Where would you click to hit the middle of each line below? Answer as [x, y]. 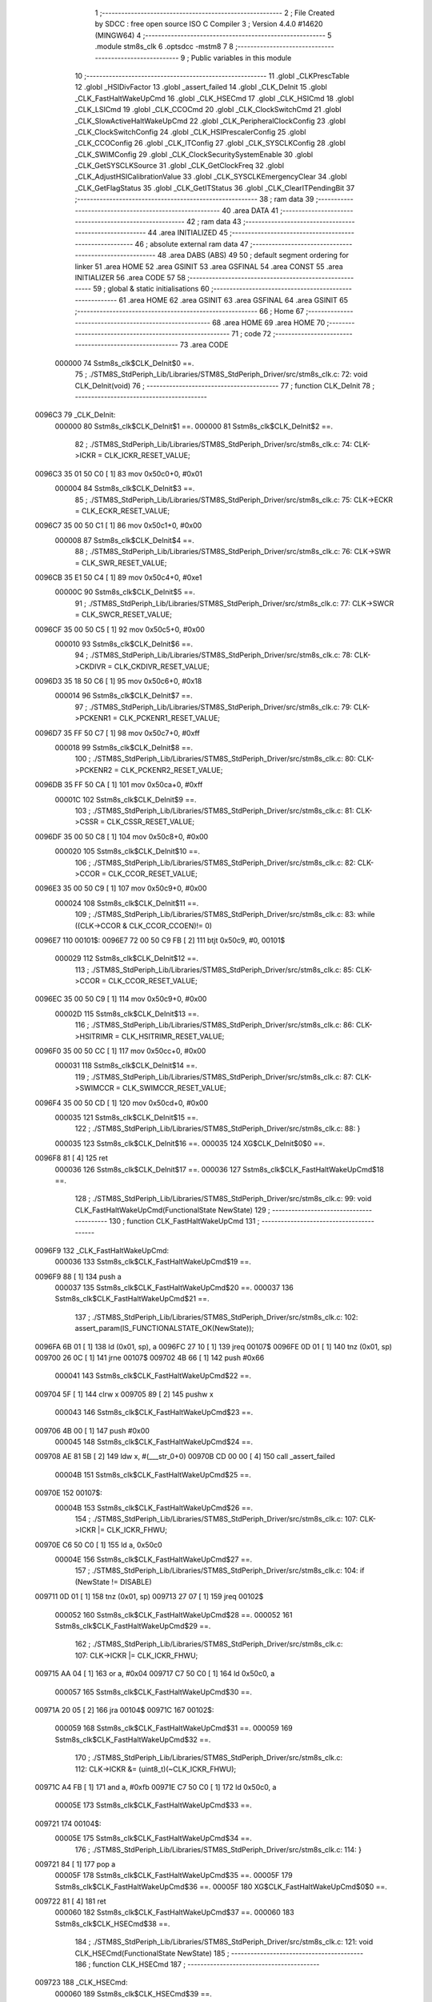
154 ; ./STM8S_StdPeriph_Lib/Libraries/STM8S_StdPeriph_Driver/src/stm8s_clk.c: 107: [216, 1518]
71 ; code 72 [252, 333]
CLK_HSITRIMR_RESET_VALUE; [173, 1036]
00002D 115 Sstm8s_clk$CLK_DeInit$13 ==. [127, 1014]
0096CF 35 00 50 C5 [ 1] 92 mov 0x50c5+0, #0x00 [120, 629]
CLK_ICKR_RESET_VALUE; [148, 456]
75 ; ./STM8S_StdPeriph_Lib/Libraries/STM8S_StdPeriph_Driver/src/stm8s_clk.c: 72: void [221, 374]
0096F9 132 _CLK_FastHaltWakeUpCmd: [102, 1250]
